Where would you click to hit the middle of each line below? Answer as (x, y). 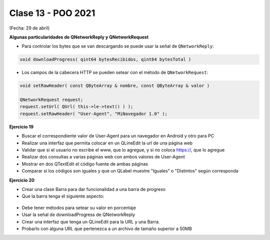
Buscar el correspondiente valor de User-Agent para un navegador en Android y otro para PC (118, 136)
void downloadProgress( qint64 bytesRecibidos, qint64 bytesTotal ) (105, 59)
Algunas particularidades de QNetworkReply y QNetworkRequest (79, 37)
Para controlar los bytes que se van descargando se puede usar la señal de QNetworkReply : (118, 46)
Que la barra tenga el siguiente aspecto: (63, 196)
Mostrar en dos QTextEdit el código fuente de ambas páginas (85, 164)
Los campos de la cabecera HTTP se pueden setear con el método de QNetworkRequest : (115, 72)
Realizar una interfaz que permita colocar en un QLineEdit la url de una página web (107, 143)
